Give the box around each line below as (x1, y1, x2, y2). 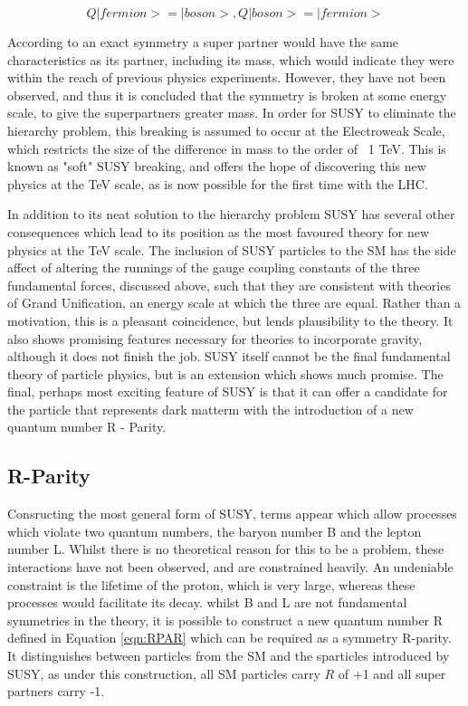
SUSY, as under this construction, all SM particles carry (7, 663, 320, 682)
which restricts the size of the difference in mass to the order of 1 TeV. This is (7, 138, 446, 157)
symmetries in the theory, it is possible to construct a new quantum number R (7, 610, 444, 629)
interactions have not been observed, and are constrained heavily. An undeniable (7, 558, 454, 577)
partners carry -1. (7, 682, 105, 701)
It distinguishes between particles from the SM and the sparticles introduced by (7, 646, 450, 665)
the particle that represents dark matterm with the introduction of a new (7, 399, 414, 418)
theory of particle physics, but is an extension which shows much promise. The (7, 364, 444, 383)
